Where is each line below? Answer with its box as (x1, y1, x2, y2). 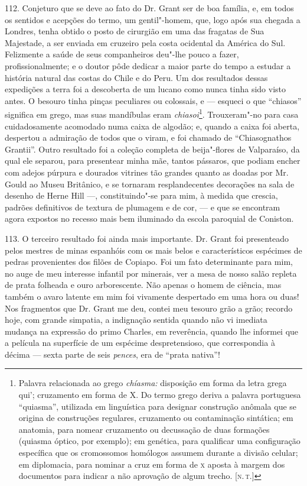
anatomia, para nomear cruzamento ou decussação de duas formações (18, 423, 270, 435)
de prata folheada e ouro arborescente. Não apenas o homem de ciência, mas (5, 278, 282, 291)
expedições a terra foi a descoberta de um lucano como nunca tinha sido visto (5, 83, 286, 95)
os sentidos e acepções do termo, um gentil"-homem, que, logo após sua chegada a (5, 13, 301, 25)
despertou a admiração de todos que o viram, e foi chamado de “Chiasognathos (5, 131, 292, 144)
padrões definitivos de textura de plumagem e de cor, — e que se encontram (5, 200, 280, 213)
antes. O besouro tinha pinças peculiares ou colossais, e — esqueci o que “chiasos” (5, 94, 302, 106)
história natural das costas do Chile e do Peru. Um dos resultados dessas (5, 71, 268, 83)
